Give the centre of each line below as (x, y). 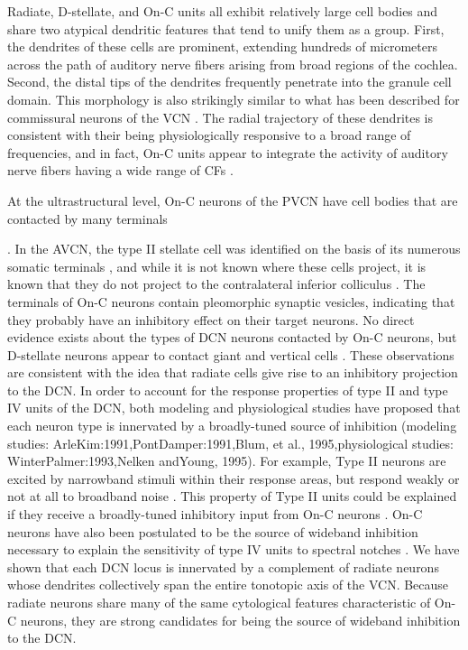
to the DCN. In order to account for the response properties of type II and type (228, 390)
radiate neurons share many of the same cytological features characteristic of (219, 602)
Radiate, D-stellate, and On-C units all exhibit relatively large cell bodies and (223, 11)
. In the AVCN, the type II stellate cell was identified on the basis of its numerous (234, 249)
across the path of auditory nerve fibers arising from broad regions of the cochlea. (233, 64)
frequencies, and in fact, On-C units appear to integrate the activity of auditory (228, 152)
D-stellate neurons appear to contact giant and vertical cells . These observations (231, 354)
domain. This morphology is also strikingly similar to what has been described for (234, 99)
